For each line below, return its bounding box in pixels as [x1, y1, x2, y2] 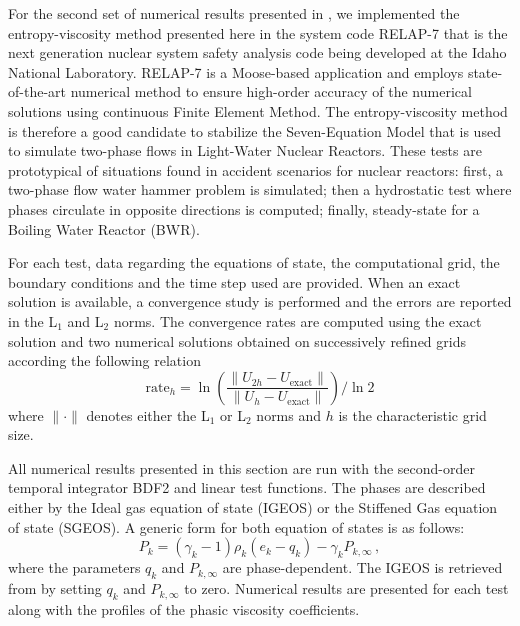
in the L [8, 310, 58, 331]
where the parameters [8, 557, 141, 578]
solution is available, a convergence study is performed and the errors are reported [8, 291, 512, 312]
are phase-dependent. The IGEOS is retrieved [222, 557, 503, 578]
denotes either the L [86, 404, 210, 425]
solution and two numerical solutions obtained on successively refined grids [8, 330, 466, 351]
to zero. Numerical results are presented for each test [184, 578, 509, 599]
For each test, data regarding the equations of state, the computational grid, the [8, 252, 500, 273]
